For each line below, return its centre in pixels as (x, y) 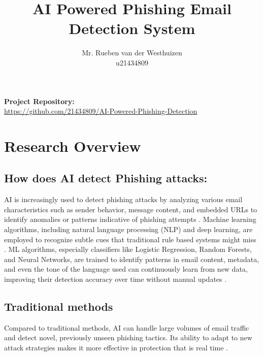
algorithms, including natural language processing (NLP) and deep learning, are (128, 229)
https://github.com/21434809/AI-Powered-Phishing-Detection (101, 111)
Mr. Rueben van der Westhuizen (132, 53)
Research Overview (73, 145)
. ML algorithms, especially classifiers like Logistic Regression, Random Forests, (128, 249)
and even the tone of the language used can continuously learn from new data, (126, 269)
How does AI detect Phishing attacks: (106, 178)
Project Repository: (39, 101)
